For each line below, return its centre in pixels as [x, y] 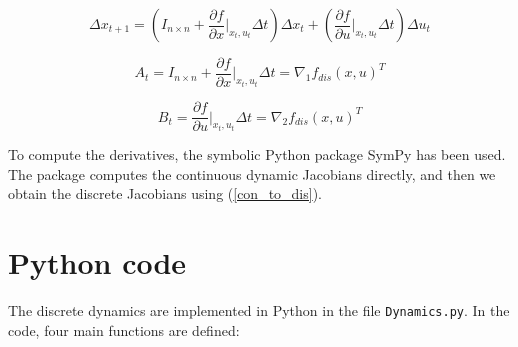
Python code [97, 262]
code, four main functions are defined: [124, 329]
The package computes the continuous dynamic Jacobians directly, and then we [252, 173]
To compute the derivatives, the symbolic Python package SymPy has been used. [257, 154]
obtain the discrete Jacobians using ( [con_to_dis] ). [165, 193]
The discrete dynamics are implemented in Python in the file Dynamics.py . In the [259, 310]
